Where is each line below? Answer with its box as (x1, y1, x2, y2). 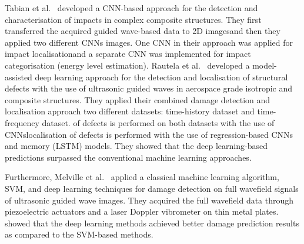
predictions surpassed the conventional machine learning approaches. (5, 151, 252, 163)
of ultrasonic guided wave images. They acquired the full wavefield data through (5, 194, 294, 206)
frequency (5, 116, 39, 128)
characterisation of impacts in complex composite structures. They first (5, 13, 262, 25)
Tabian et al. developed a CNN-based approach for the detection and (5, 2, 258, 13)
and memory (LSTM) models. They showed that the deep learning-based (5, 140, 268, 152)
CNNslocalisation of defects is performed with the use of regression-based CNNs (5, 128, 293, 140)
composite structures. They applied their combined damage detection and (5, 93, 270, 106)
